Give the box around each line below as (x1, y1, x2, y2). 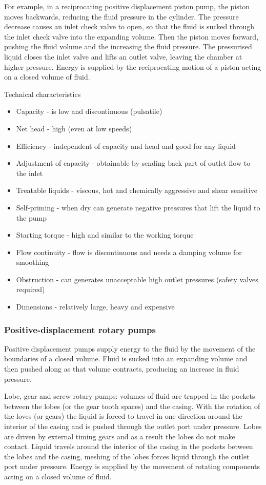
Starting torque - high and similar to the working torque (16, 229, 194, 240)
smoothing (16, 257, 49, 267)
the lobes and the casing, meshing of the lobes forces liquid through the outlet (4, 451, 250, 461)
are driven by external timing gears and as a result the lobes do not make (4, 431, 235, 441)
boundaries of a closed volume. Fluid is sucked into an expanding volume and (4, 353, 248, 364)
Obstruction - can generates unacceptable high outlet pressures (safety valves (16, 274, 258, 284)
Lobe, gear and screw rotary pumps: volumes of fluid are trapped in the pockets (4, 391, 255, 401)
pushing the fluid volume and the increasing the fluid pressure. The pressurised (4, 41, 252, 52)
